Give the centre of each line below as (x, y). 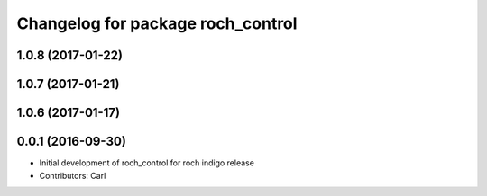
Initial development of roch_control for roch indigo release (147, 163)
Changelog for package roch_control (157, 23)
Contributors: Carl (73, 175)
